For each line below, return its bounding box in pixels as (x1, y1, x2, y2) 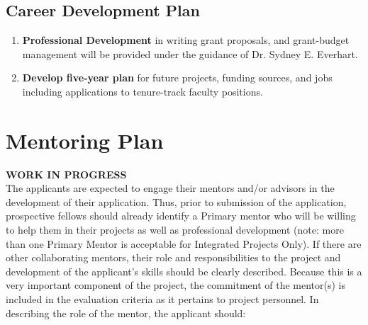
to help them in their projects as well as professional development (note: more (6, 222, 344, 237)
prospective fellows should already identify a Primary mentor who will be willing (6, 208, 356, 223)
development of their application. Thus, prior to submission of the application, (6, 194, 347, 209)
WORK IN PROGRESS (6, 166, 127, 181)
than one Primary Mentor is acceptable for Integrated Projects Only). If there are (6, 236, 362, 251)
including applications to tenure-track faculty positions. (22, 84, 263, 98)
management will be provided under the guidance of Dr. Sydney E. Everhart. (22, 46, 358, 61)
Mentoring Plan (6, 125, 164, 154)
